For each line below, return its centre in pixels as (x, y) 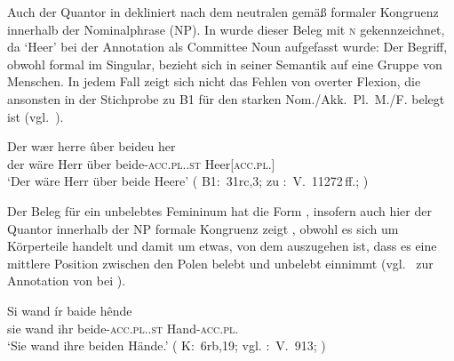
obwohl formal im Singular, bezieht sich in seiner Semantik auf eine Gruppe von (225, 64)
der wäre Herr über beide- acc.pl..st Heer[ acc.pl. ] (141, 163)
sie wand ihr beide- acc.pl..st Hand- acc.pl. (123, 328)
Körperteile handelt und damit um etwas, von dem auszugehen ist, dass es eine (222, 246)
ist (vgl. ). (36, 116)
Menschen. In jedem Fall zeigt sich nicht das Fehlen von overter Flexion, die (214, 81)
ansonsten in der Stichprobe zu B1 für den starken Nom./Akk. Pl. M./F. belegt (226, 98)
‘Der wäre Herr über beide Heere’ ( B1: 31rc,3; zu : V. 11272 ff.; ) (188, 181)
